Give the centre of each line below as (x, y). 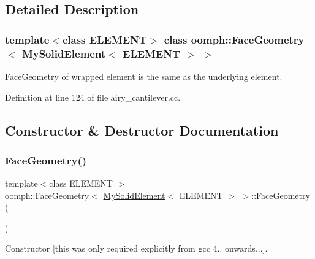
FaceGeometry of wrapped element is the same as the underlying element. (144, 76)
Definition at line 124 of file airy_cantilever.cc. (93, 97)
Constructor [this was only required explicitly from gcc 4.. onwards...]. (136, 248)
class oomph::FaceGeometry (234, 39)
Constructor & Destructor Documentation (142, 130)
